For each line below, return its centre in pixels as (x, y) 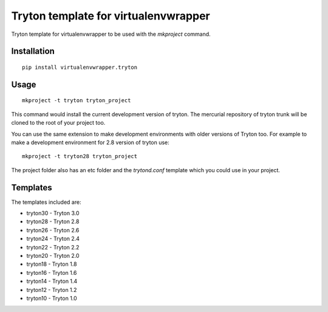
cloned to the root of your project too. (58, 123)
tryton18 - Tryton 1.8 (52, 264)
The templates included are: (46, 202)
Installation (33, 51)
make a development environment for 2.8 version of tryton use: (90, 142)
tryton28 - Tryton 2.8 (53, 221)
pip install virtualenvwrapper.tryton (80, 67)
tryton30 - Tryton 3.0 (53, 213)
